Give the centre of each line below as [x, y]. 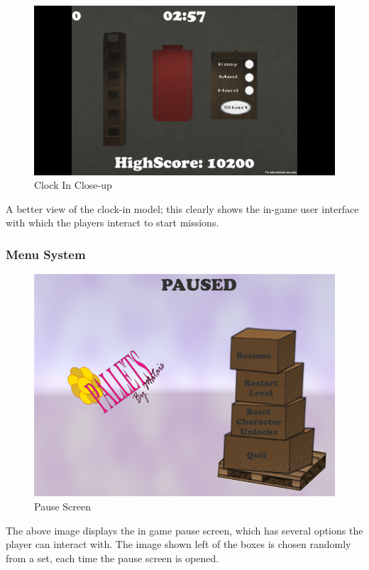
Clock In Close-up [73, 185]
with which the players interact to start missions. [112, 223]
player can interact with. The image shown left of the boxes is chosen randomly [178, 544]
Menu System [46, 254]
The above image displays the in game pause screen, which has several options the [184, 530]
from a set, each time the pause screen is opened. [112, 558]
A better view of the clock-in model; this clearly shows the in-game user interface [182, 208]
